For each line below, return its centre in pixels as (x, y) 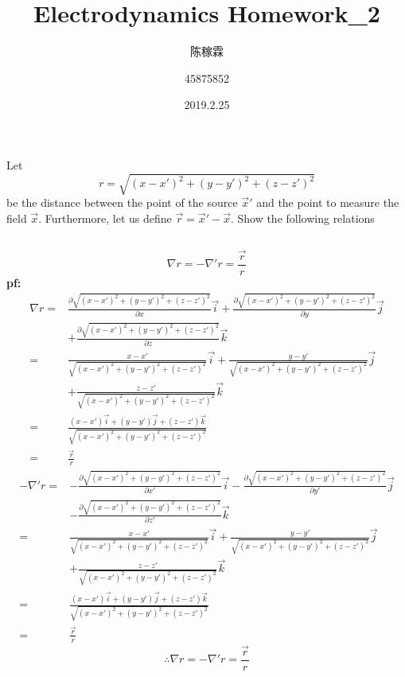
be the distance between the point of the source (122, 202)
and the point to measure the (328, 202)
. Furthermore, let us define (105, 218)
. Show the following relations (302, 218)
